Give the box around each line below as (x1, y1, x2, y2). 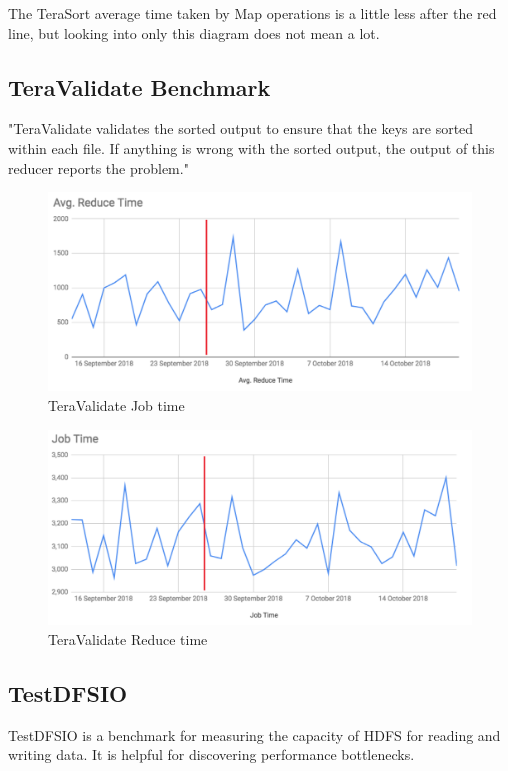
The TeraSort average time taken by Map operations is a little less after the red (8, 3, 497, 23)
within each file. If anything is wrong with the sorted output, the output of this (8, 137, 495, 158)
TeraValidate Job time (48, 394, 185, 415)
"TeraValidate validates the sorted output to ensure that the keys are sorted (8, 118, 474, 139)
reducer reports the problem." (8, 157, 189, 178)
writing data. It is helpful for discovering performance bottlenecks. (8, 744, 415, 765)
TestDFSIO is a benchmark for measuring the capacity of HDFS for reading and (8, 724, 501, 745)
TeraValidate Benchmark (8, 71, 271, 102)
